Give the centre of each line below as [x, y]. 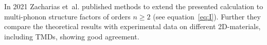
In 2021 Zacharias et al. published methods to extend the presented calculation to [134, 6]
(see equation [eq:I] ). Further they [207, 16]
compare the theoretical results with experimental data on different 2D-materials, [132, 26]
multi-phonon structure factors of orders [67, 16]
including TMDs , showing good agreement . [72, 36]
